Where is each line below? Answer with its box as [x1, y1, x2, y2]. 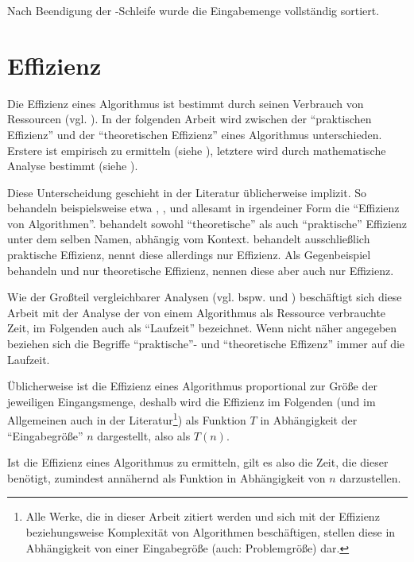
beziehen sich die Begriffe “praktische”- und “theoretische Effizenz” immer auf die [7, 335, 405, 352]
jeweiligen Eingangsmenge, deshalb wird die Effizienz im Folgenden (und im [7, 393, 376, 409]
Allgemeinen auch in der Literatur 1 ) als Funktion [7, 409, 246, 428]
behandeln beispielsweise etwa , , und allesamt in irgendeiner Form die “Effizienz [7, 200, 400, 216]
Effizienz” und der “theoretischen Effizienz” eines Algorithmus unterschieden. [7, 126, 382, 142]
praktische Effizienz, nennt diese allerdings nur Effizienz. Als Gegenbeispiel [7, 246, 371, 263]
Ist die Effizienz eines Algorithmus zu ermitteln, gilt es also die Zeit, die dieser [7, 454, 389, 471]
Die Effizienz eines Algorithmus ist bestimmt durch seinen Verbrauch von [7, 95, 364, 111]
